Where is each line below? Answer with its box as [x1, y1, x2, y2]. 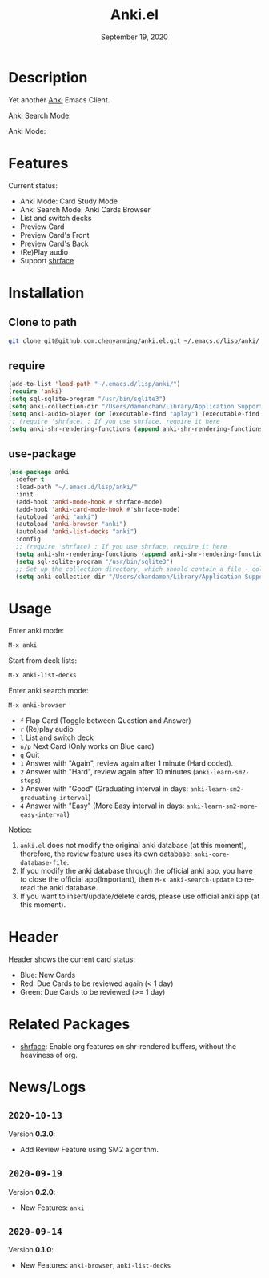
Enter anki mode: [8, 626, 65, 636]
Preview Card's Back [19, 239, 90, 248]
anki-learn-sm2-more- [186, 802, 259, 810]
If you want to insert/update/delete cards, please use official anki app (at [19, 891, 260, 901]
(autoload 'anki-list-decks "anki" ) [15, 528, 138, 536]
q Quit [19, 750, 40, 759]
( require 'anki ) [8, 388, 62, 396]
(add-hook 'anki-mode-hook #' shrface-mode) [15, 498, 163, 506]
